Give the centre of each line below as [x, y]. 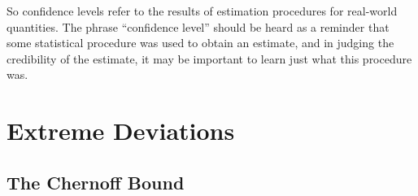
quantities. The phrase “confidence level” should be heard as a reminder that [198, 26]
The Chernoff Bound [96, 182]
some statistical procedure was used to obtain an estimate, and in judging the [200, 43]
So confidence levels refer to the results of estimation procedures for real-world [202, 11]
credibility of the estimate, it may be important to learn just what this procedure [209, 58]
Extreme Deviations [121, 131]
